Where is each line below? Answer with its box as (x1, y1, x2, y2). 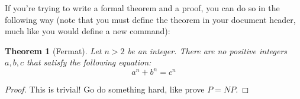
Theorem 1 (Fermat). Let (5, 44, 102, 57)
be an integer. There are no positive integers (127, 44, 288, 57)
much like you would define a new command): (5, 25, 170, 37)
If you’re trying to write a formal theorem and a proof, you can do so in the (5, 2, 280, 14)
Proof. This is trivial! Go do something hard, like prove (5, 83, 205, 95)
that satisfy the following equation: (26, 56, 151, 68)
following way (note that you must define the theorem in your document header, (5, 13, 296, 25)
